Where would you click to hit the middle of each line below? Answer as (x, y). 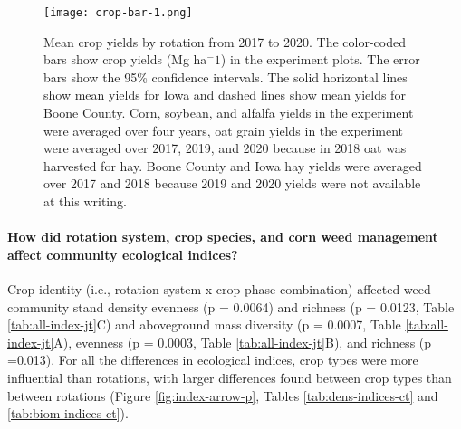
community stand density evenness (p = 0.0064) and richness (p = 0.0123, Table (231, 306)
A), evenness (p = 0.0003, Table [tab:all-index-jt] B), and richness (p (243, 342)
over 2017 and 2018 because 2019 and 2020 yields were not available (232, 183)
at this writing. (85, 201)
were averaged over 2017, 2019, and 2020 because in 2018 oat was (225, 148)
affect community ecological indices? (123, 254)
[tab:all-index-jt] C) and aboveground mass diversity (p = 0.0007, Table (204, 324)
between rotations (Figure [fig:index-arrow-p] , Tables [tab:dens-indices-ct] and (223, 395)
